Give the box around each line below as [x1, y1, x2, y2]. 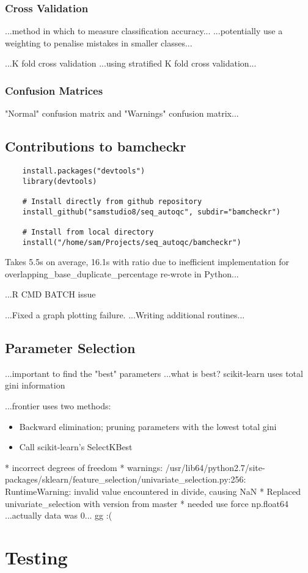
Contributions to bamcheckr [5, 137, 186, 156]
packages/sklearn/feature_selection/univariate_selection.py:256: [5, 473, 246, 486]
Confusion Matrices [5, 82, 103, 98]
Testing [5, 544, 68, 569]
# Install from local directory [22, 227, 154, 236]
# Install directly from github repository [22, 197, 202, 206]
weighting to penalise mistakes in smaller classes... [5, 36, 193, 49]
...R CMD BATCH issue [5, 288, 96, 301]
